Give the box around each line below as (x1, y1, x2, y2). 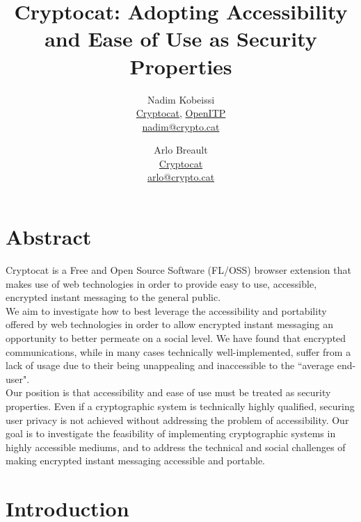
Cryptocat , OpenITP (136, 106, 226, 120)
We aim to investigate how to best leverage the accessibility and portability (6, 303, 327, 318)
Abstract (6, 222, 92, 251)
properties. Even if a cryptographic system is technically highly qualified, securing (6, 398, 355, 413)
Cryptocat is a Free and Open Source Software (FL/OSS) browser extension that (6, 263, 351, 277)
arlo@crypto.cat (147, 170, 215, 184)
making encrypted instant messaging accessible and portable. (6, 453, 266, 468)
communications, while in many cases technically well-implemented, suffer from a (6, 344, 351, 359)
